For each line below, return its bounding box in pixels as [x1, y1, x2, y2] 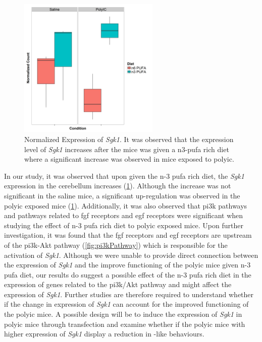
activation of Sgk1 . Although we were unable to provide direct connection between [4, 249, 258, 260]
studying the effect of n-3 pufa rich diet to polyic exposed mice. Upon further [4, 220, 243, 230]
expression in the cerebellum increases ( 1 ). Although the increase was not [4, 180, 231, 191]
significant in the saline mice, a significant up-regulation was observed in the [4, 190, 240, 200]
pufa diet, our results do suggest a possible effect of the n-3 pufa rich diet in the [4, 269, 251, 280]
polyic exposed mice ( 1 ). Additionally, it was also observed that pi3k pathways [4, 200, 247, 211]
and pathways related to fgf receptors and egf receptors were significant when [4, 210, 243, 221]
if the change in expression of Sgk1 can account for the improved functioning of [4, 299, 249, 309]
